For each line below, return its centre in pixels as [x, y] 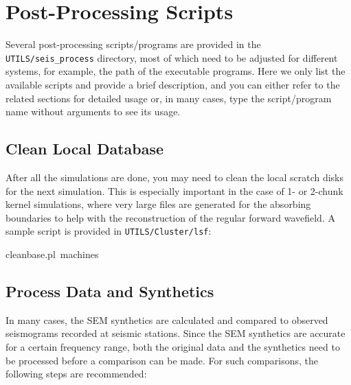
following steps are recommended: [76, 374]
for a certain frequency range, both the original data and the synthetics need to [173, 346]
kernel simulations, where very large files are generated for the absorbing [158, 204]
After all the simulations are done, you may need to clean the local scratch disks [175, 177]
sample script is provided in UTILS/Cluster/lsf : [109, 231]
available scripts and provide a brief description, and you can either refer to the [173, 84]
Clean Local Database [85, 149]
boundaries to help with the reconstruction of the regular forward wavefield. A [170, 217]
